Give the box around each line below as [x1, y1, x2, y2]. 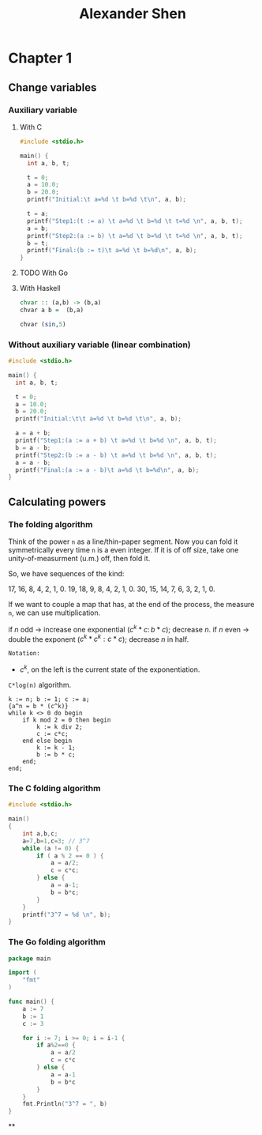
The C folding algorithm [8, 782, 101, 794]
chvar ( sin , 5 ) [19, 320, 66, 328]
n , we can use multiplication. [8, 608, 101, 617]
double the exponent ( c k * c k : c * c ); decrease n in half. [8, 633, 189, 644]
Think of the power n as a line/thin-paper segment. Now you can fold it [8, 537, 238, 546]
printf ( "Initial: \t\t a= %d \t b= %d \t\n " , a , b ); [15, 415, 182, 423]
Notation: [8, 650, 41, 658]
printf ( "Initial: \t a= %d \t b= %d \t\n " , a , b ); [27, 195, 187, 204]
